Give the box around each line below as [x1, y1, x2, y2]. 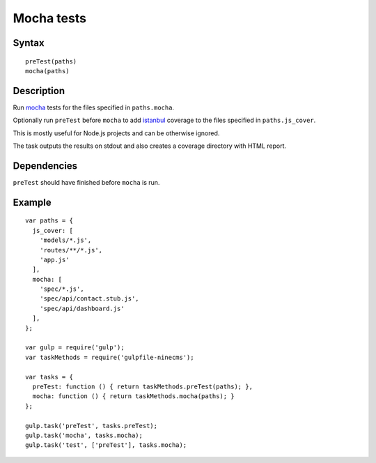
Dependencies [13, 160, 78, 172]
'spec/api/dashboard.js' [39, 304, 125, 312]
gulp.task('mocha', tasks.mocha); [25, 431, 143, 439]
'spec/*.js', [39, 285, 84, 293]
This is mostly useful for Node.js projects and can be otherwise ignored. [13, 129, 220, 137]
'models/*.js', [39, 236, 92, 244]
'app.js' [39, 255, 70, 264]
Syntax [13, 37, 45, 49]
